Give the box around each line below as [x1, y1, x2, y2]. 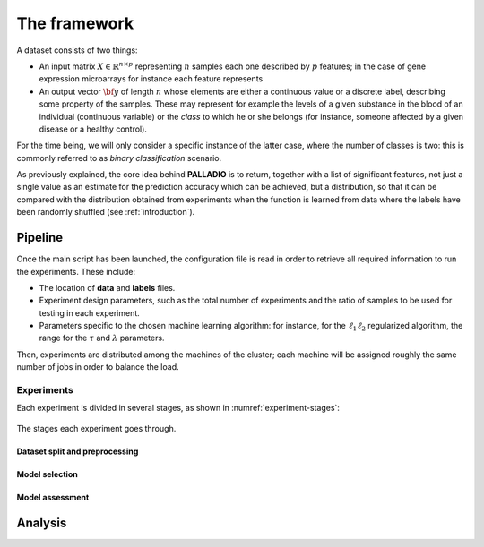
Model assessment [16, 491, 90, 502]
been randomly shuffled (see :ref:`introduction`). [16, 207, 195, 218]
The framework [16, 13, 134, 33]
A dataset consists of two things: [16, 45, 138, 56]
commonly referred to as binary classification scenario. [16, 152, 222, 163]
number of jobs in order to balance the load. [16, 362, 179, 372]
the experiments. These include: [16, 266, 136, 277]
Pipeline [16, 230, 64, 245]
